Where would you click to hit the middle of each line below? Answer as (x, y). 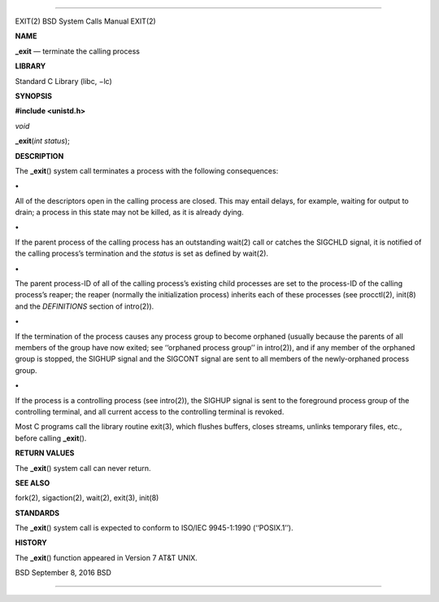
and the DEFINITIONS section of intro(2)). (85, 306)
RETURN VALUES (45, 453)
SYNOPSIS (34, 96)
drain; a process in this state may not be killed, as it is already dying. (129, 213)
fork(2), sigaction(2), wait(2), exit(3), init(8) (87, 498)
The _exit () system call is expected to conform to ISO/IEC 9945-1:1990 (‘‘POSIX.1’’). (154, 528)
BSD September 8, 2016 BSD (63, 573)
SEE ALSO (33, 483)
